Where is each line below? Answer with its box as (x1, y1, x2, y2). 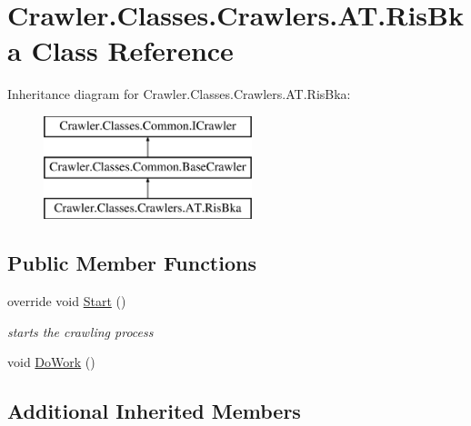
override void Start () (7, 292, 126, 311)
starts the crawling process (7, 322, 154, 341)
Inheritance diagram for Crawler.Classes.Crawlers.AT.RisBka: (7, 84, 351, 104)
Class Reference (31, 32, 234, 69)
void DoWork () (7, 352, 95, 372)
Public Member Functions (7, 249, 256, 277)
